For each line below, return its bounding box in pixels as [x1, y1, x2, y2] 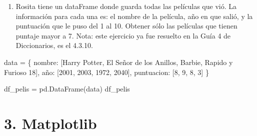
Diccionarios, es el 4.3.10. [15, 40, 93, 50]
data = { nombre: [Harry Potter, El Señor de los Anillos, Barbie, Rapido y [4, 56, 233, 67]
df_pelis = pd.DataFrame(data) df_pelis [4, 83, 130, 94]
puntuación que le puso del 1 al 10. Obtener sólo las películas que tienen [15, 20, 237, 31]
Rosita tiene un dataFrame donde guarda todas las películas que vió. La [15, 1, 237, 11]
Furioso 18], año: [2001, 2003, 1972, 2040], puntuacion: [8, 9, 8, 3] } [4, 66, 209, 77]
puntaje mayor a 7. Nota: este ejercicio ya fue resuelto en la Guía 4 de [15, 30, 231, 40]
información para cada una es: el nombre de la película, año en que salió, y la [15, 10, 253, 21]
